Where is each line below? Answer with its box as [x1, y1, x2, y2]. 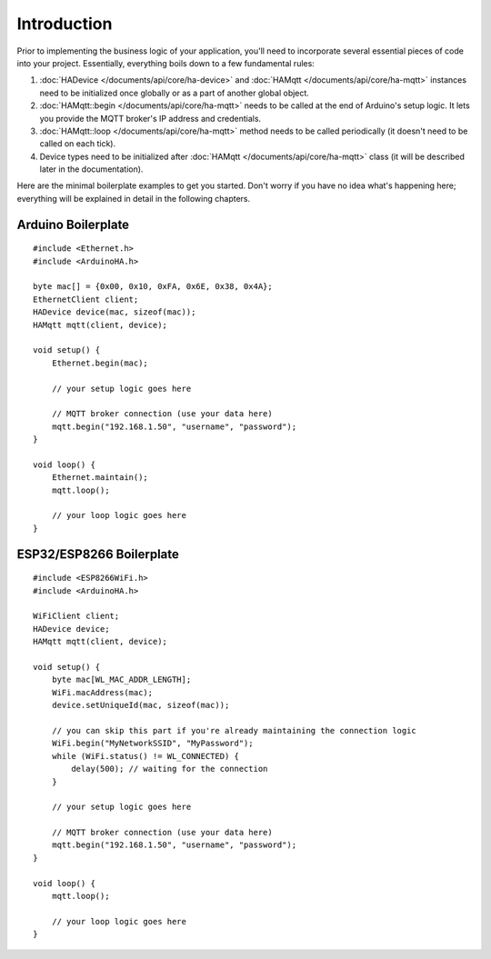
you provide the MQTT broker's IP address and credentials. [39, 113, 262, 124]
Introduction [16, 14, 113, 34]
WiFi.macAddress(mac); [51, 687, 154, 697]
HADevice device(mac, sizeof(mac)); [33, 307, 196, 317]
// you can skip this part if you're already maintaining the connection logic [51, 725, 417, 735]
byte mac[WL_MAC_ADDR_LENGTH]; [51, 674, 192, 685]
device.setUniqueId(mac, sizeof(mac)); [51, 700, 230, 711]
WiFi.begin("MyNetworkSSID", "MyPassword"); [51, 738, 254, 749]
